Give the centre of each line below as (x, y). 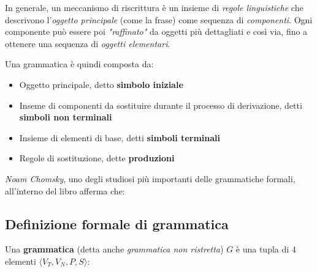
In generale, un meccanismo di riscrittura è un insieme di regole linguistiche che (154, 7)
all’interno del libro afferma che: (65, 190)
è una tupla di (262, 249)
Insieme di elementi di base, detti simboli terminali (120, 137)
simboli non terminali (66, 117)
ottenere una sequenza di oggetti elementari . (88, 43)
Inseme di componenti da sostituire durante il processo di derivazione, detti (161, 105)
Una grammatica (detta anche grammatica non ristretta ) (114, 249)
